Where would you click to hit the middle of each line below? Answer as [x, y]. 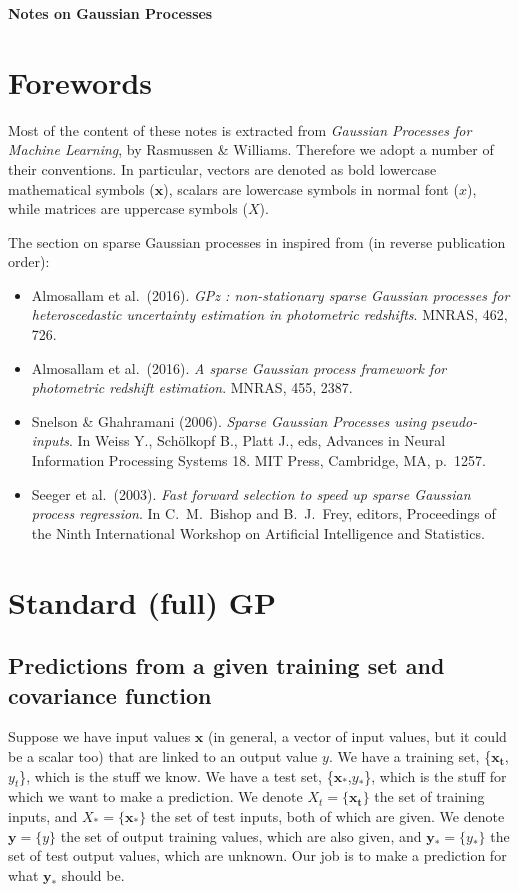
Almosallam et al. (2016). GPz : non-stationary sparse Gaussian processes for [270, 294]
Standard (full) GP [142, 601]
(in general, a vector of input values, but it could [357, 736]
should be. [93, 874]
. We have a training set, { [410, 755]
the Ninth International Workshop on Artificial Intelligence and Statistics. [258, 532]
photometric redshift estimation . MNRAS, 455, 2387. [192, 387]
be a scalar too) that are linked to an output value [163, 755]
